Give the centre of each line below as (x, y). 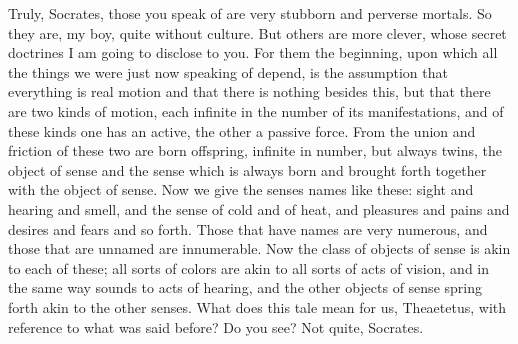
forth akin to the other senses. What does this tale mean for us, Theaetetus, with (257, 306)
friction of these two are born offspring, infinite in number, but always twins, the (255, 150)
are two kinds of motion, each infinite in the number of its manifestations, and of (256, 110)
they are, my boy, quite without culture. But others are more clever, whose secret (257, 32)
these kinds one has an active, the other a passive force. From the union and (242, 130)
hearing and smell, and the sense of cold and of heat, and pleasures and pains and (259, 208)
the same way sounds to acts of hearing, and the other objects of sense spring (245, 287)
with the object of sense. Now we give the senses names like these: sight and (241, 189)
